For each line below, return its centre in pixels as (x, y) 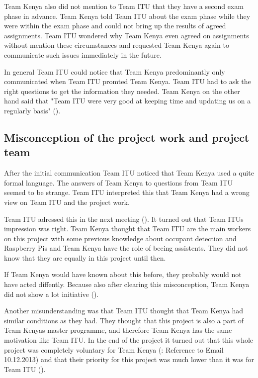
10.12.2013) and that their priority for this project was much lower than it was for (129, 359)
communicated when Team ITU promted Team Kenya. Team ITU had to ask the (128, 81)
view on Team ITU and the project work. (67, 202)
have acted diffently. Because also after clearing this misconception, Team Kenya (127, 284)
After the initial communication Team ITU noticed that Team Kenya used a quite (129, 173)
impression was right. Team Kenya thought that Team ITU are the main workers (128, 229)
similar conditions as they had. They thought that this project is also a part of (124, 320)
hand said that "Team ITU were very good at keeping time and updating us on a (128, 101)
